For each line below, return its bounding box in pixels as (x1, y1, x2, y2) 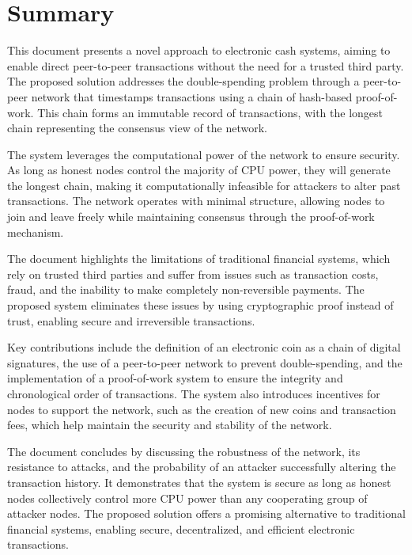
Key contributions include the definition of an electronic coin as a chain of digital (7, 339, 401, 355)
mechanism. (7, 223, 64, 240)
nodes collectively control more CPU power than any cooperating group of (7, 489, 368, 506)
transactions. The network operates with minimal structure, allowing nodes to (7, 192, 385, 209)
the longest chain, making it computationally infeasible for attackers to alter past (7, 177, 401, 193)
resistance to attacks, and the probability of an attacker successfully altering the (7, 458, 396, 475)
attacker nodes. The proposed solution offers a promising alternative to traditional (7, 505, 406, 522)
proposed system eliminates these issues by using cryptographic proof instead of (7, 297, 394, 314)
